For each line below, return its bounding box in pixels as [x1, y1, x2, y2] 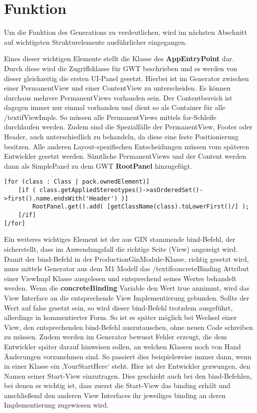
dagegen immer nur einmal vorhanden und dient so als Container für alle [4, 102, 226, 112]
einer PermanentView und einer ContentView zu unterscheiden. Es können [4, 83, 231, 93]
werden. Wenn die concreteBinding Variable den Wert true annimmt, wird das [4, 283, 250, 293]
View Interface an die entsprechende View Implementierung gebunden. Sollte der [4, 292, 250, 303]
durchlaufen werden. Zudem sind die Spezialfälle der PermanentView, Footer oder [4, 121, 253, 132]
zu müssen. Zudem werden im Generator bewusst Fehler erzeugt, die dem [4, 331, 227, 342]
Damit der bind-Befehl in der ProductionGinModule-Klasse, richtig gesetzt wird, [4, 253, 249, 264]
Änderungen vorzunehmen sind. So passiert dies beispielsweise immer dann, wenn [4, 351, 252, 361]
